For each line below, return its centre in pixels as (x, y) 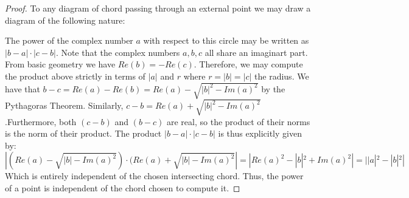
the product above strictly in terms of (75, 76)
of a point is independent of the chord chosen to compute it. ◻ (123, 188)
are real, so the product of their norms (238, 121)
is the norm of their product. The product (83, 133)
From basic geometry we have (60, 64)
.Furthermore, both (41, 121)
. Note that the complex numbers (118, 52)
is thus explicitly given (260, 133)
